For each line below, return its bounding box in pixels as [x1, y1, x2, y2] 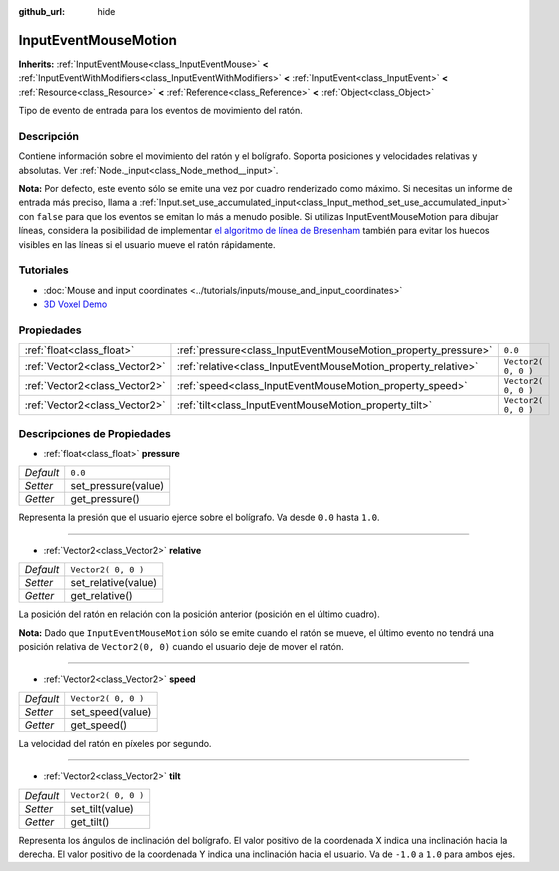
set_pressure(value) [70, 479, 165, 493]
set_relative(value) [70, 576, 158, 590]
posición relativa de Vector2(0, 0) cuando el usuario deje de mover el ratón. [18, 640, 344, 652]
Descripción [18, 129, 80, 143]
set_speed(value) [70, 705, 152, 719]
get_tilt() [70, 815, 110, 829]
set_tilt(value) [70, 801, 134, 815]
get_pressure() [70, 492, 140, 506]
